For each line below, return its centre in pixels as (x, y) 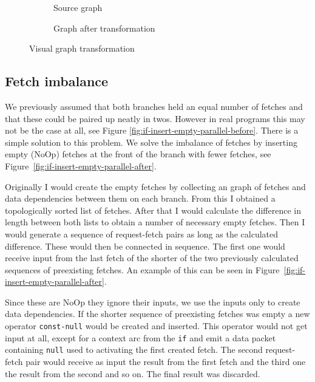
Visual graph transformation (82, 48)
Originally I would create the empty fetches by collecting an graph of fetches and (155, 186)
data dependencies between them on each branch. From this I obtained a (140, 198)
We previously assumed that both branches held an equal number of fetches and (154, 106)
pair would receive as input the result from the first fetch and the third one (166, 362)
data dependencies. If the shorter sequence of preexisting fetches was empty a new (157, 314)
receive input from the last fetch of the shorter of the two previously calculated (152, 258)
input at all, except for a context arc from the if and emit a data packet (141, 337)
